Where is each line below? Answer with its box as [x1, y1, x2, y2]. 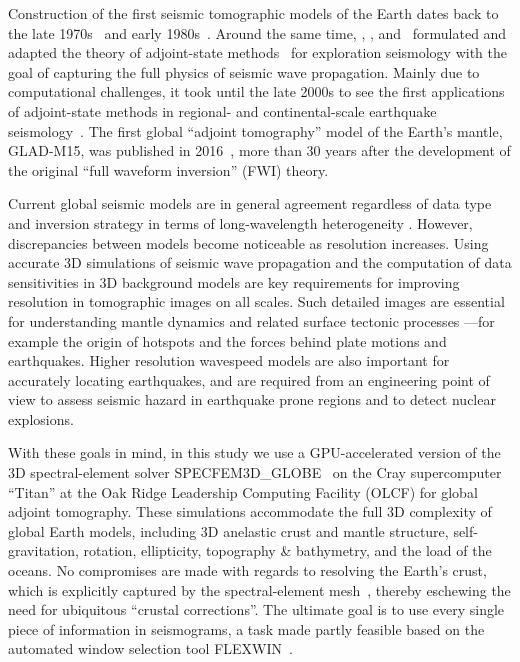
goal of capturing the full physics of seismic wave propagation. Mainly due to [8, 61, 480, 82]
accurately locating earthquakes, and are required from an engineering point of [8, 369, 490, 390]
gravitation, [8, 540, 79, 561]
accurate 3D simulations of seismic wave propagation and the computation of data [8, 252, 512, 273]
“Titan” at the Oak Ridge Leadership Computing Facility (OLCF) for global [8, 481, 478, 502]
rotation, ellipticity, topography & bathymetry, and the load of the [83, 540, 492, 561]
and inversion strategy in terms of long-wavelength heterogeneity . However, [8, 212, 473, 233]
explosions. [8, 408, 74, 429]
